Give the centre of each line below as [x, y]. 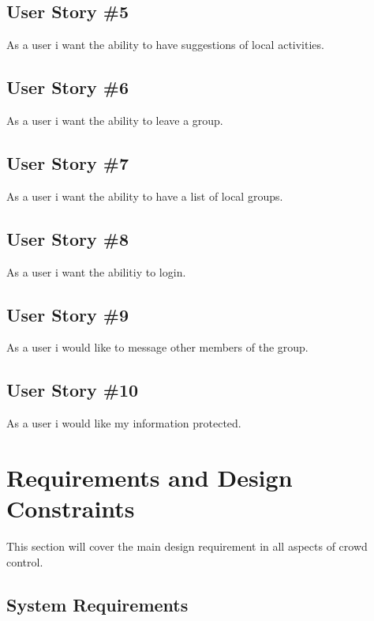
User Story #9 [68, 314]
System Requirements [97, 604]
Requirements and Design [150, 477]
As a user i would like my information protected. [124, 423]
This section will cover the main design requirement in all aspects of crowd [187, 546]
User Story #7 [68, 162]
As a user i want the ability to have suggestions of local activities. [165, 45]
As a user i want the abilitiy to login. [96, 271]
